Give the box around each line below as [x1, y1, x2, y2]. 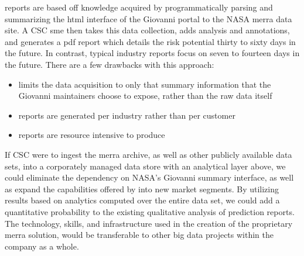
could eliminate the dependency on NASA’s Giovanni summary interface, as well [5, 171, 294, 184]
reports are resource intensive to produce [18, 129, 165, 141]
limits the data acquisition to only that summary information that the [18, 78, 271, 90]
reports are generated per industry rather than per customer [18, 109, 235, 121]
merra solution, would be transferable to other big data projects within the [5, 229, 274, 241]
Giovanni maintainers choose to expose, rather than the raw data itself [18, 89, 272, 102]
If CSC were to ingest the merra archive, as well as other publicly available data [5, 148, 292, 160]
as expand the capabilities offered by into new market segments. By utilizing [5, 182, 279, 195]
